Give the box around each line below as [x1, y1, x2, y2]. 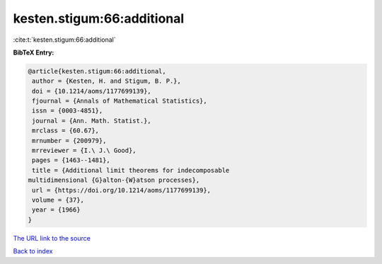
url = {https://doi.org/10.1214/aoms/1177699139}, [32, 186, 212, 194]
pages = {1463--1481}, [32, 156, 111, 164]
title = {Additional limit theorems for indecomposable [32, 166, 230, 174]
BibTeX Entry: [13, 48, 54, 57]
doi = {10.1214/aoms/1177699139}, [32, 87, 151, 95]
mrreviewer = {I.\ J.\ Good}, [32, 147, 137, 155]
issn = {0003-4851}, [32, 107, 103, 115]
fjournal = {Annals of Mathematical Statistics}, [32, 97, 208, 105]
